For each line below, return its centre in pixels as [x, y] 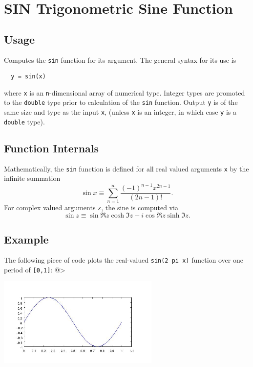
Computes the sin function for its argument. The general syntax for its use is [120, 60]
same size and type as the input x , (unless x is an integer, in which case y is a [120, 112]
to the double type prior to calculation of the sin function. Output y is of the [121, 102]
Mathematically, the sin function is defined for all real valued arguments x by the [126, 168]
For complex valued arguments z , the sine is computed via [91, 208]
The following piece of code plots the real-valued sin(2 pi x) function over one [124, 260]
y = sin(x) [28, 77]
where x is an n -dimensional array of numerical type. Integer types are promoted [125, 92]
